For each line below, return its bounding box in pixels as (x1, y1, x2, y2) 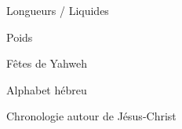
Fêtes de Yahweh (6, 55, 88, 72)
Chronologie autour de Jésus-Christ (6, 108, 177, 124)
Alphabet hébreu (6, 81, 87, 98)
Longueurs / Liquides (6, 2, 109, 18)
